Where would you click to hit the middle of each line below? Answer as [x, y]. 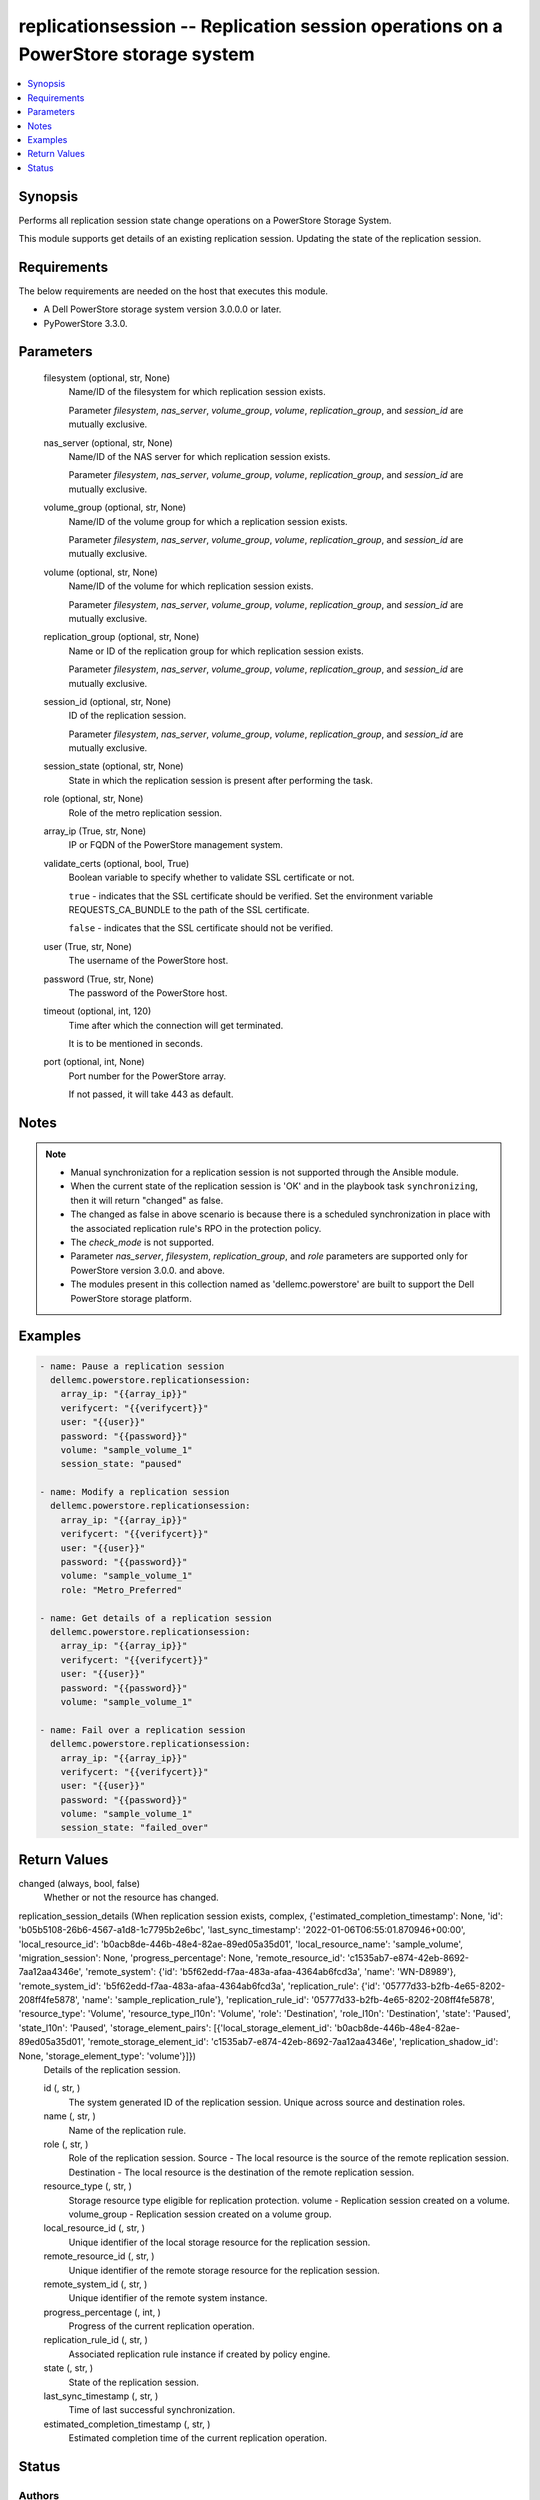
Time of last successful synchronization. [152, 2410]
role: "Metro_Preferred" [121, 1589]
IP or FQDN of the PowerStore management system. [176, 845]
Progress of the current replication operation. [161, 2326]
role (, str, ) [66, 2144]
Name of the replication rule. [127, 2130]
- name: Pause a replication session [132, 1366]
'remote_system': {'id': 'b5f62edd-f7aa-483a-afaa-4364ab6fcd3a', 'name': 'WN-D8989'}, [271, 1972]
